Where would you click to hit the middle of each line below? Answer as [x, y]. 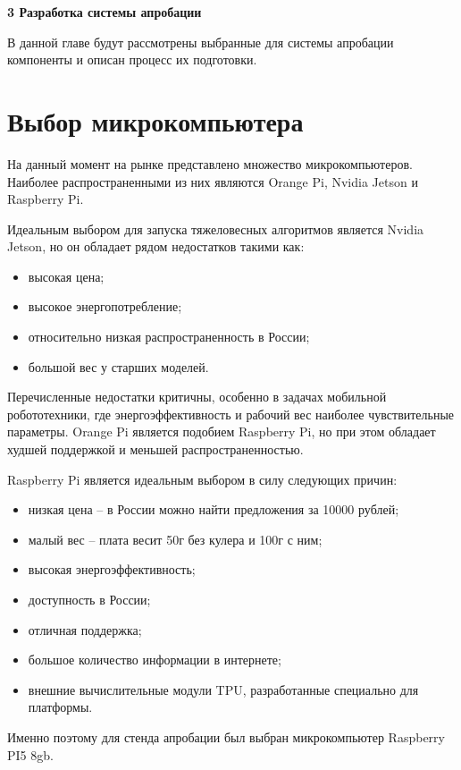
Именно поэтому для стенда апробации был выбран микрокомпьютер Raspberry [226, 736]
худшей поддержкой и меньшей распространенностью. [155, 449]
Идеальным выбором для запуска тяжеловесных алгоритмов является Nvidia [216, 228]
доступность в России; [89, 599]
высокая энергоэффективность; [112, 569]
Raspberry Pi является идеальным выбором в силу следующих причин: [202, 479]
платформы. [60, 707]
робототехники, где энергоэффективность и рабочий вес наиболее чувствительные [231, 414]
